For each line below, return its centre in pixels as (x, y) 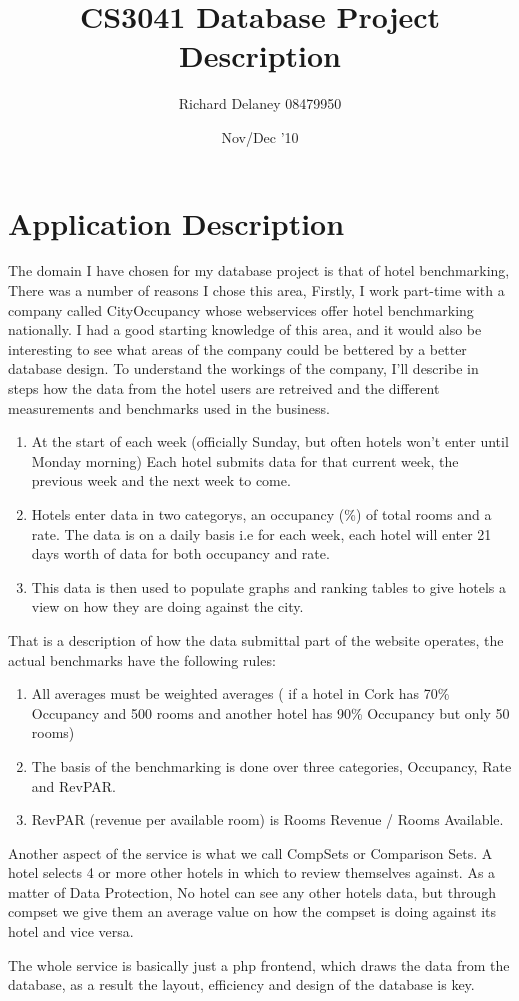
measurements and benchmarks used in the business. (169, 407)
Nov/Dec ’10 (260, 136)
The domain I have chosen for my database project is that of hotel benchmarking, (259, 270)
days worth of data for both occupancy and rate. (180, 553)
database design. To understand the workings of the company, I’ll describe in (243, 368)
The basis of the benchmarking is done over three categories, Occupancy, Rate (271, 765)
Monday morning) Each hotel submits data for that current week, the (245, 460)
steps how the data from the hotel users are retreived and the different (224, 388)
